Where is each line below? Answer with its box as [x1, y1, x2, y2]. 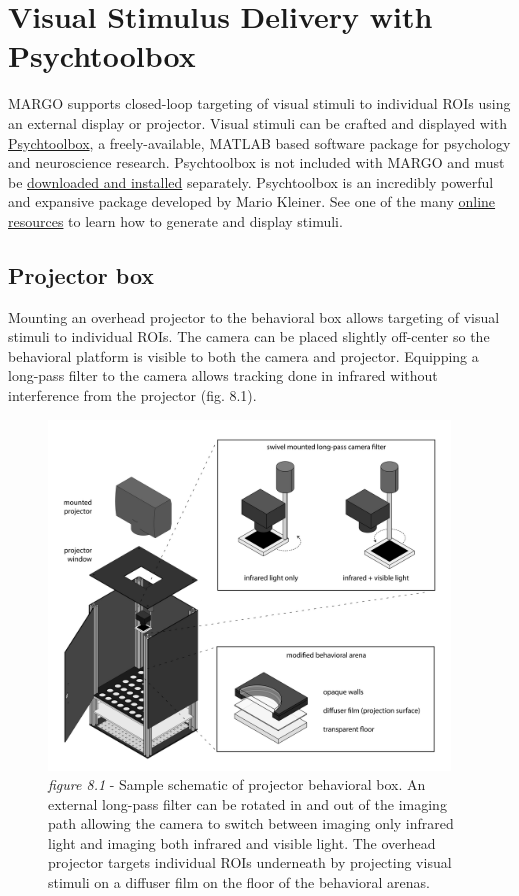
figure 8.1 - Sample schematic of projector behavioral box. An [48, 774, 426, 795]
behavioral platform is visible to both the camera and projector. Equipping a [8, 345, 479, 366]
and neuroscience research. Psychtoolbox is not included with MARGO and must [8, 152, 505, 173]
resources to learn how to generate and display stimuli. [8, 210, 343, 231]
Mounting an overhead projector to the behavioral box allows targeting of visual [8, 306, 500, 327]
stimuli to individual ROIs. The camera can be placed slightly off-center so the [8, 326, 490, 347]
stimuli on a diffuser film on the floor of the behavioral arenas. [48, 872, 430, 893]
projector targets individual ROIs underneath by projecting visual [48, 852, 452, 873]
